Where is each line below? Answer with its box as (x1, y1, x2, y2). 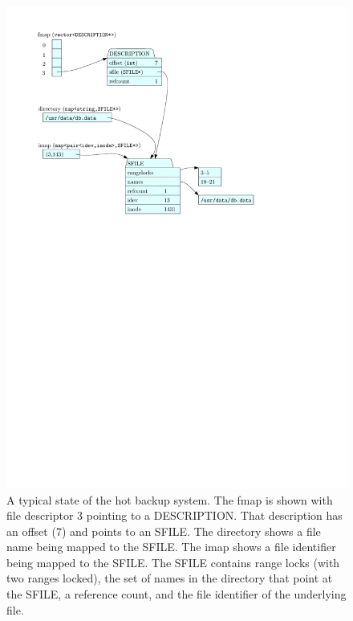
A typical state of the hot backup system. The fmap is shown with (6, 491, 333, 508)
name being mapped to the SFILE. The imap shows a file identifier (6, 538, 336, 555)
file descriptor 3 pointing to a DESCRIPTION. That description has (6, 507, 343, 524)
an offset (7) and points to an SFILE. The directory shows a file (6, 522, 321, 539)
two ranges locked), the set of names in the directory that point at (6, 570, 333, 586)
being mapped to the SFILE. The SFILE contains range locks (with (6, 554, 340, 570)
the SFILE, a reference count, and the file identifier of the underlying (6, 586, 347, 603)
